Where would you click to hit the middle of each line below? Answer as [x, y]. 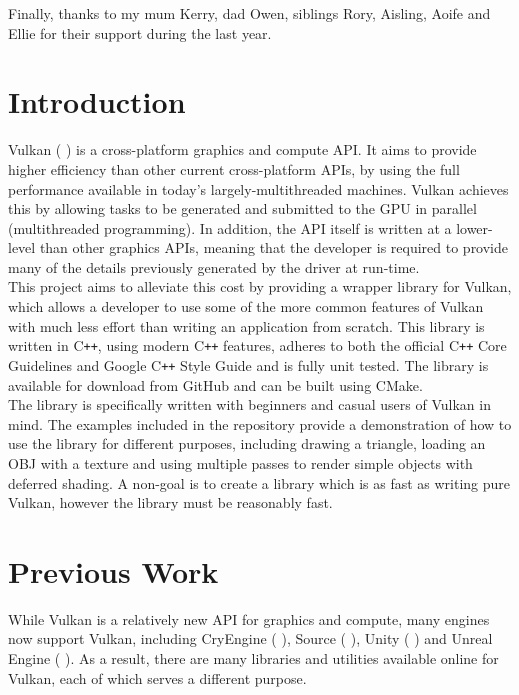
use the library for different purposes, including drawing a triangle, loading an [247, 443]
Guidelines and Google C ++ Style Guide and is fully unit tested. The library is [248, 364]
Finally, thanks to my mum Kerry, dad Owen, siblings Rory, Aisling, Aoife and [249, 13]
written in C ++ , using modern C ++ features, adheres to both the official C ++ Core [257, 345]
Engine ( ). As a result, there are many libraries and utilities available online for [253, 658]
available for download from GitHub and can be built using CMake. [215, 384]
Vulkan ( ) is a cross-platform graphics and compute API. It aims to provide [242, 149]
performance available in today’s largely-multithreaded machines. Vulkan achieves [258, 188]
